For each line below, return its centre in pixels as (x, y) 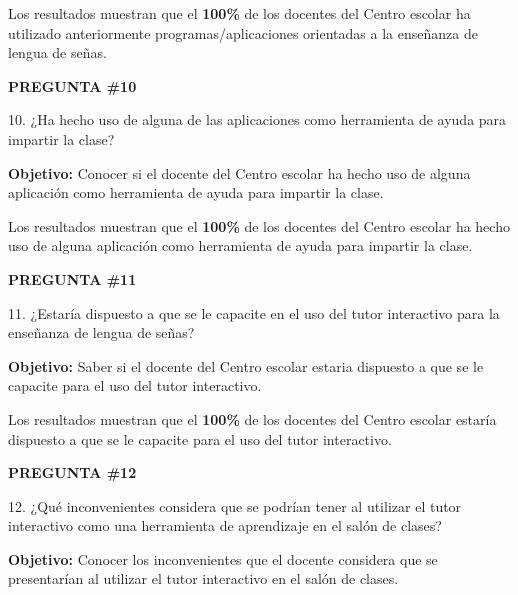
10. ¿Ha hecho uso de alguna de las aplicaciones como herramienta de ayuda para (257, 119)
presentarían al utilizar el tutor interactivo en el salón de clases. (203, 578)
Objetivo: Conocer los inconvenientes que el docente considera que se (223, 558)
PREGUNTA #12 (72, 472)
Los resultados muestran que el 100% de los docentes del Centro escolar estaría (252, 418)
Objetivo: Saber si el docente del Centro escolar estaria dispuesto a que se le (246, 365)
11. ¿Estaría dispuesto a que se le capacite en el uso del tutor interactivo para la (254, 312)
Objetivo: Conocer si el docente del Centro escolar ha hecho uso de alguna (239, 172)
